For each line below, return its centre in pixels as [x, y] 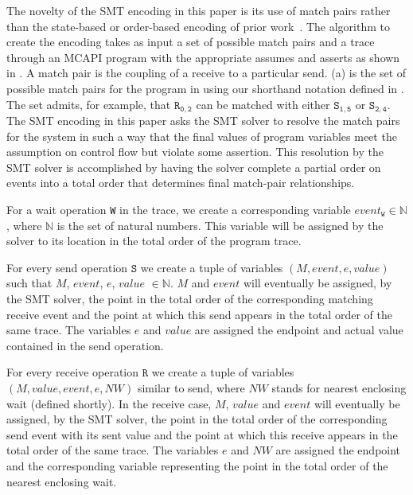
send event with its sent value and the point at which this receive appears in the [202, 434]
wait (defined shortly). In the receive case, [109, 403]
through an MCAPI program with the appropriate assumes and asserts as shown [203, 57]
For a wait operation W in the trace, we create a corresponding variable [179, 209]
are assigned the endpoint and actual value [299, 330]
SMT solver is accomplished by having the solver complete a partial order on [194, 167]
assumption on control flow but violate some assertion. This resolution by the [195, 152]
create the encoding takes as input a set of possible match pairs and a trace [191, 42]
